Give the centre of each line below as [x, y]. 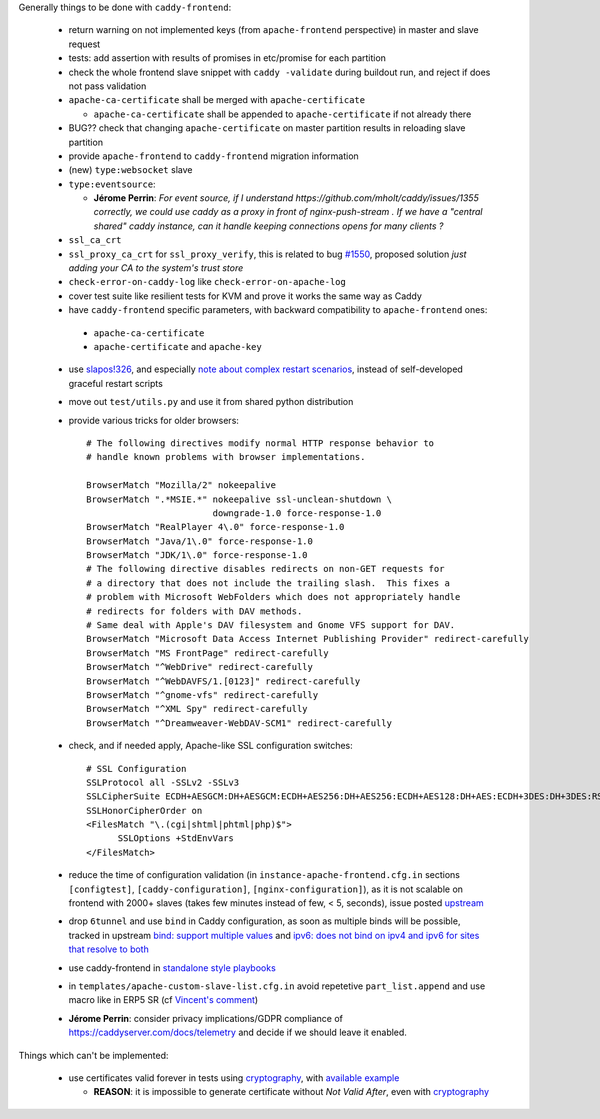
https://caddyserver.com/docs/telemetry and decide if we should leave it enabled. [237, 1032]
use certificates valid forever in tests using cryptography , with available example [234, 1077]
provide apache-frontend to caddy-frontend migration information [213, 156]
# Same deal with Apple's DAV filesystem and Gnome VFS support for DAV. [271, 625]
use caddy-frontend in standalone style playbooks [172, 967]
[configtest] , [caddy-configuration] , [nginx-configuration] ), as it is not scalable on [266, 889]
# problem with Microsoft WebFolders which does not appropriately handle [273, 597]
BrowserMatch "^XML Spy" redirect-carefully [197, 709]
